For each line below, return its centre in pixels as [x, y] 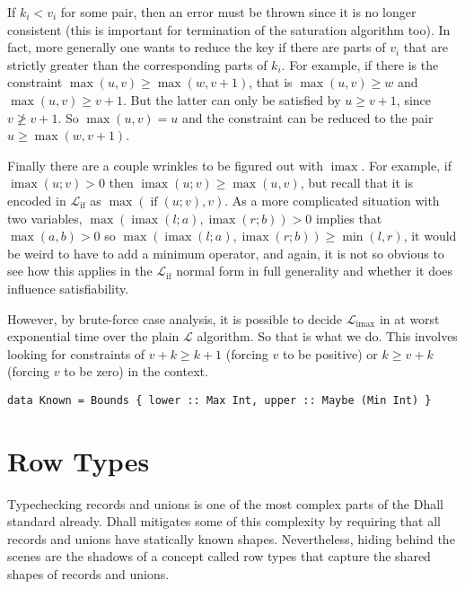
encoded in [37, 200]
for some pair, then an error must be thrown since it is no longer [238, 12]
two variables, [45, 218]
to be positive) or [330, 353]
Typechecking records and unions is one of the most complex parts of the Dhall [226, 503]
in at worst [409, 318]
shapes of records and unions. [88, 574]
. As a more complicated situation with [332, 200]
